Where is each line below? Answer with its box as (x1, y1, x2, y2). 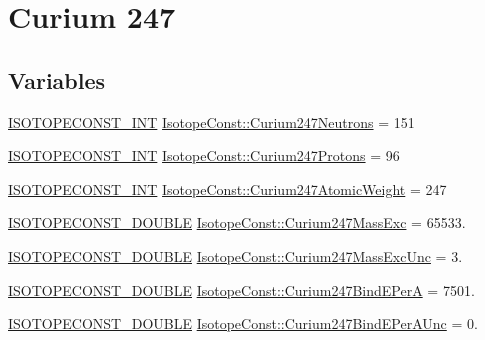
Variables (8, 64, 106, 95)
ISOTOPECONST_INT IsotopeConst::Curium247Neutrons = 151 (8, 111, 415, 132)
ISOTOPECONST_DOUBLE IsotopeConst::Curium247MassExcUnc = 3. (8, 245, 463, 266)
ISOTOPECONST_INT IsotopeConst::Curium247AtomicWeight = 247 (8, 178, 447, 199)
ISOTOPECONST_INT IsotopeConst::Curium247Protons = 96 (8, 145, 400, 166)
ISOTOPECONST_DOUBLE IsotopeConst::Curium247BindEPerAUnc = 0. (8, 313, 478, 334)
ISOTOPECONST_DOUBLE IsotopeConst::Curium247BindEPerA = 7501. (8, 279, 475, 300)
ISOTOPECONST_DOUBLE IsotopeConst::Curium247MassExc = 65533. (8, 212, 466, 233)
